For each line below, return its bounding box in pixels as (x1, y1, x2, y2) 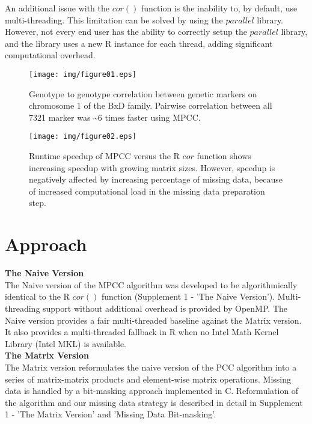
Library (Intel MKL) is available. (5, 337, 127, 350)
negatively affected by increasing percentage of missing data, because (29, 173, 283, 186)
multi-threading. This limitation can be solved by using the (5, 13, 223, 26)
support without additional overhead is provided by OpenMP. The (43, 301, 287, 314)
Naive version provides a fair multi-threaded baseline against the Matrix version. (5, 313, 302, 326)
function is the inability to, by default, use (141, 2, 298, 14)
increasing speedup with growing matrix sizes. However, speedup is (29, 161, 275, 174)
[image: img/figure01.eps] (29, 70, 136, 79)
